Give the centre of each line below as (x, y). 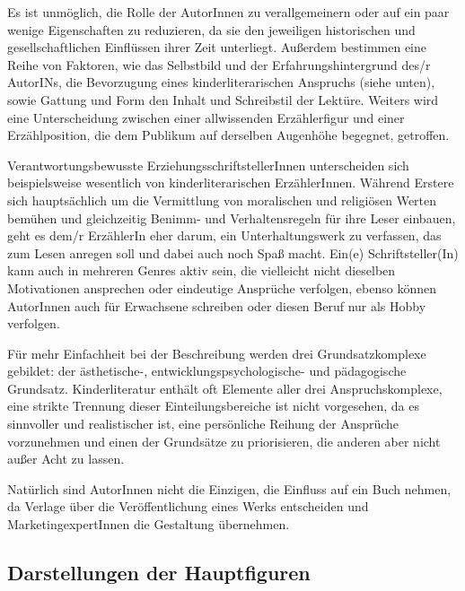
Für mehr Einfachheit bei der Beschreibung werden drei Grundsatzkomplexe (217, 353)
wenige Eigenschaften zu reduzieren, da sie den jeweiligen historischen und (211, 29)
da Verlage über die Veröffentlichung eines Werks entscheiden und (188, 506)
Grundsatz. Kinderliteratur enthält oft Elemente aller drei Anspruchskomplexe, (225, 388)
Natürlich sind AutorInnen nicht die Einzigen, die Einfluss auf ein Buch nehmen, (229, 488)
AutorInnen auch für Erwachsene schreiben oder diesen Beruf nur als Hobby (217, 305)
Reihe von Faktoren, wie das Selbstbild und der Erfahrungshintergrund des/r (219, 64)
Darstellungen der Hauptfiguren (159, 573)
